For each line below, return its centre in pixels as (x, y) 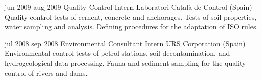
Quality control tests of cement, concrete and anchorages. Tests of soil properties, (131, 16)
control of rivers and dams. (46, 73)
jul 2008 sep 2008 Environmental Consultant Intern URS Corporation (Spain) (125, 43)
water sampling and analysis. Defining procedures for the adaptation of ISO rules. (132, 26)
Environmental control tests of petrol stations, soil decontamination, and (117, 53)
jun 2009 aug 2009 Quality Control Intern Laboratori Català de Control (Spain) (128, 7)
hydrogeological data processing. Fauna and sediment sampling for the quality (125, 63)
